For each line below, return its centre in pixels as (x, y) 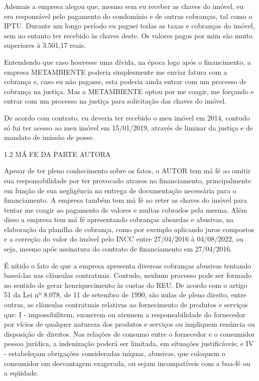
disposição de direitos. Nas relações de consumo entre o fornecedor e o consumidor (129, 333)
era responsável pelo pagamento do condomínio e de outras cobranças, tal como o (128, 16)
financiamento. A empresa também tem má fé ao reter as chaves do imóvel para (126, 200)
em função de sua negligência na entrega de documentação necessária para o (120, 190)
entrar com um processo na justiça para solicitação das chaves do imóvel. (115, 101)
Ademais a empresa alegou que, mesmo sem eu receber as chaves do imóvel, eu (124, 6)
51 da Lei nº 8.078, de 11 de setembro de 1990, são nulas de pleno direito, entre (125, 295)
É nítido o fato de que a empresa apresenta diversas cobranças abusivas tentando (128, 265)
